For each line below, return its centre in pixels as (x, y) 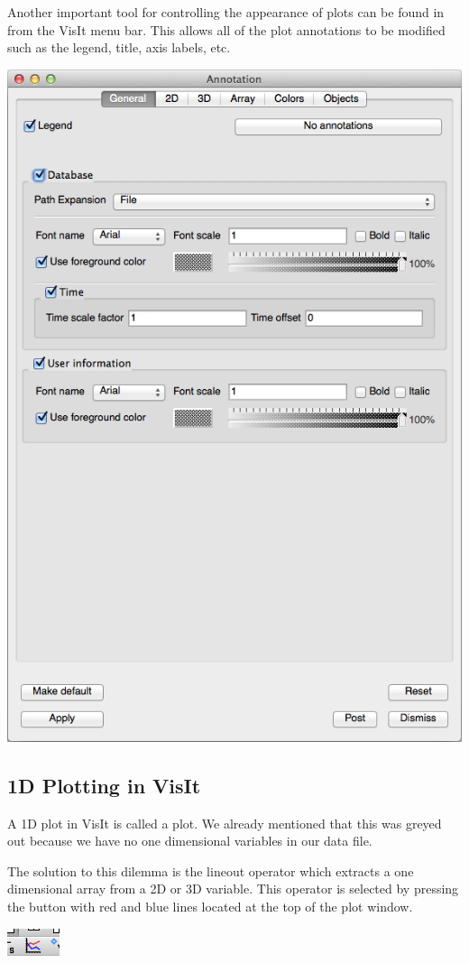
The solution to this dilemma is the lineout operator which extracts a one (211, 870)
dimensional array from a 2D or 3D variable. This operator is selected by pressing (233, 889)
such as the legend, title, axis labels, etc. (119, 47)
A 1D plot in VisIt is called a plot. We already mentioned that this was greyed (225, 823)
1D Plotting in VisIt (104, 785)
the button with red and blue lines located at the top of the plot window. (210, 906)
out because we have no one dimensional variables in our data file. (190, 841)
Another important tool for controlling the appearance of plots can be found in (226, 12)
